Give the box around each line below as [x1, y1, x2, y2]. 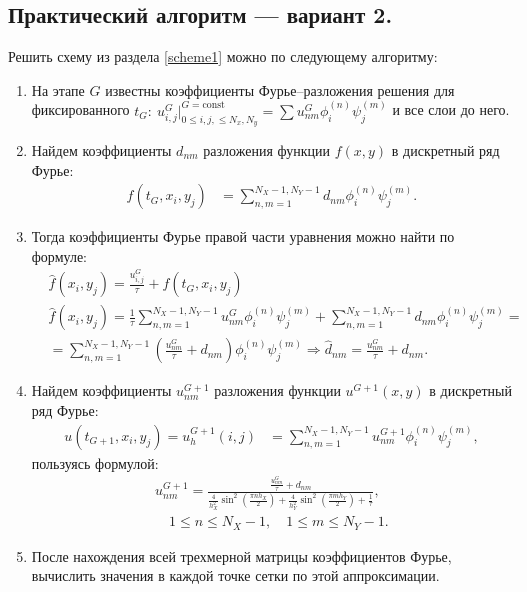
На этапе [31, 79, 85, 100]
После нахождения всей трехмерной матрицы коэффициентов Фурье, [31, 545, 452, 566]
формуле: [31, 245, 87, 266]
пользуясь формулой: [31, 452, 159, 473]
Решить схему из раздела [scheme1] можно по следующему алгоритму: [8, 46, 438, 67]
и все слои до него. [392, 99, 510, 120]
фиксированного [31, 99, 130, 120]
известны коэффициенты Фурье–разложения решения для [105, 79, 455, 100]
